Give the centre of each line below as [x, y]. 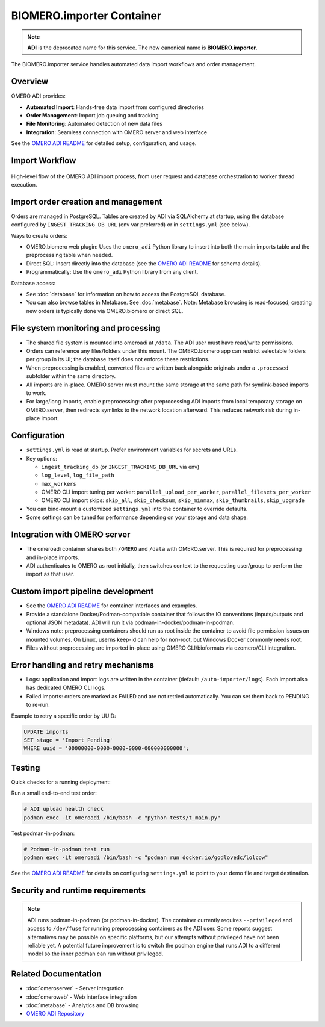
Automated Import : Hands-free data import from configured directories [115, 107]
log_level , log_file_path [78, 475]
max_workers [59, 484]
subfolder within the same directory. [71, 376]
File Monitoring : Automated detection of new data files [94, 124]
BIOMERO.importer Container [86, 16]
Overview [30, 82]
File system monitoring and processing [86, 328]
